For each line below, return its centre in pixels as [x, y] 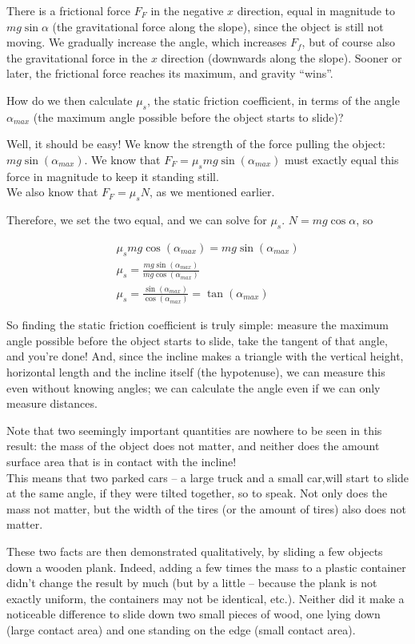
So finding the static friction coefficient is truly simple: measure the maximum [198, 325]
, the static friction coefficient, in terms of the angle [273, 100]
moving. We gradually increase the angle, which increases [147, 42]
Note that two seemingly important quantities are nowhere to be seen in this [194, 430]
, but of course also [349, 42]
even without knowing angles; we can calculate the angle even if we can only [194, 387]
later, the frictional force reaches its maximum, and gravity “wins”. [170, 73]
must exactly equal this [341, 159]
